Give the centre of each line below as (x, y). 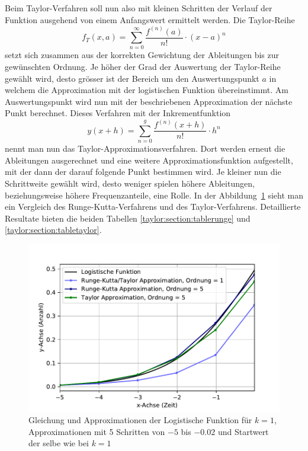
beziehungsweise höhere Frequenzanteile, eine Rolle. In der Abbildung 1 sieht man (154, 195)
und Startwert (243, 431)
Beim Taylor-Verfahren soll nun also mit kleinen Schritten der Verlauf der (139, 8)
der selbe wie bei (59, 443)
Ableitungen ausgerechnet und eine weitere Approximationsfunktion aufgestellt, (149, 160)
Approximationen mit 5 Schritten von (97, 431)
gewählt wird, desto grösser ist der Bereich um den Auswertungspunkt (132, 78)
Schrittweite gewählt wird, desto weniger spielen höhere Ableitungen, (130, 183)
